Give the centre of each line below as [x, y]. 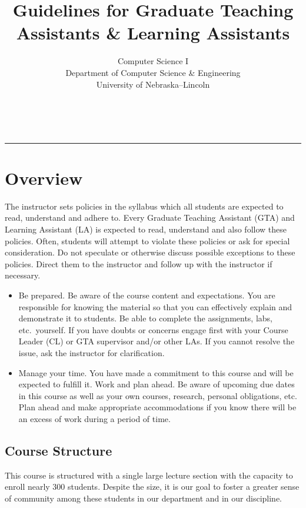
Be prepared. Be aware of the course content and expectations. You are [147, 295]
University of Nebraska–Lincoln [153, 84]
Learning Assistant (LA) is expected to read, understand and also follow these [146, 229]
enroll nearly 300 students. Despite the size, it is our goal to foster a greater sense [152, 487]
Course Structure [59, 450]
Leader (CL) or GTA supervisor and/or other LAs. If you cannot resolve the [157, 341]
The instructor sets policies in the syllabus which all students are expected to [144, 206]
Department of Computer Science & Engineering [153, 72]
